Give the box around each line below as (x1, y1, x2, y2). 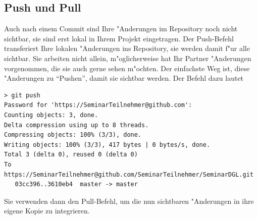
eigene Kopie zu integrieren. (4, 205, 90, 216)
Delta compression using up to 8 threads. (4, 121, 149, 129)
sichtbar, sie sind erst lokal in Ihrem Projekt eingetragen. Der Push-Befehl (4, 33, 234, 43)
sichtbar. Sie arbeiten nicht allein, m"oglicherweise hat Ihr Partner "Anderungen (4, 52, 251, 63)
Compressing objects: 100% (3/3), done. (4, 131, 142, 139)
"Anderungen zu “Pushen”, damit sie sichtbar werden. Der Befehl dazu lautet (4, 73, 244, 83)
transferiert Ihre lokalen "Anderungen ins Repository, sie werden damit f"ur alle (4, 43, 250, 53)
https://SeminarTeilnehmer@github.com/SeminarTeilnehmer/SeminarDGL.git (4, 171, 253, 178)
